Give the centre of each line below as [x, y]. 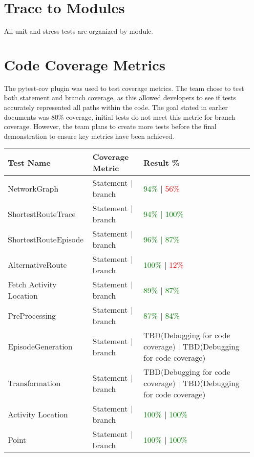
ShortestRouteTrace [42, 214]
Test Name [29, 162]
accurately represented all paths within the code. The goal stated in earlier [116, 107]
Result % [161, 162]
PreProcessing [32, 315]
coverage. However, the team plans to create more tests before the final [110, 126]
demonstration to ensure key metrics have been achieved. [89, 136]
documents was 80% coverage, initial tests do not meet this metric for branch [120, 117]
